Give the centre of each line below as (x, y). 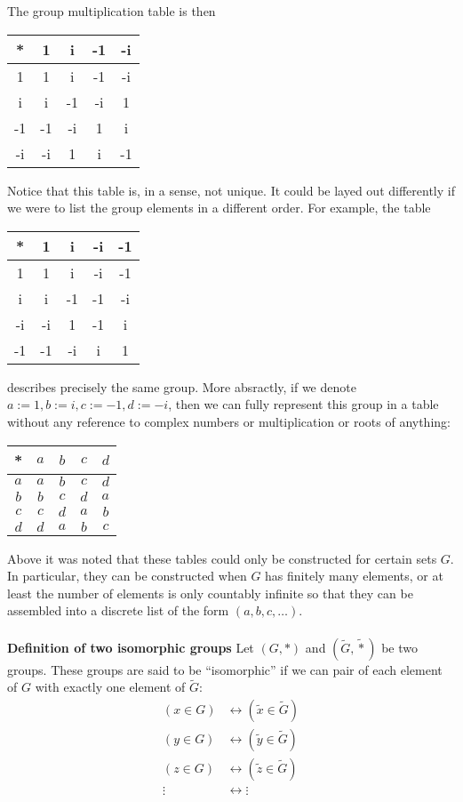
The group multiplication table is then (112, 11)
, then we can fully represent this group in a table (303, 404)
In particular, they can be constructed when (127, 576)
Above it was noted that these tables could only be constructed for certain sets (222, 558)
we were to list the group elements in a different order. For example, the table (219, 208)
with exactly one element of (110, 687)
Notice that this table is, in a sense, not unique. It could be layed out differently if (231, 190)
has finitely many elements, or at (354, 576)
